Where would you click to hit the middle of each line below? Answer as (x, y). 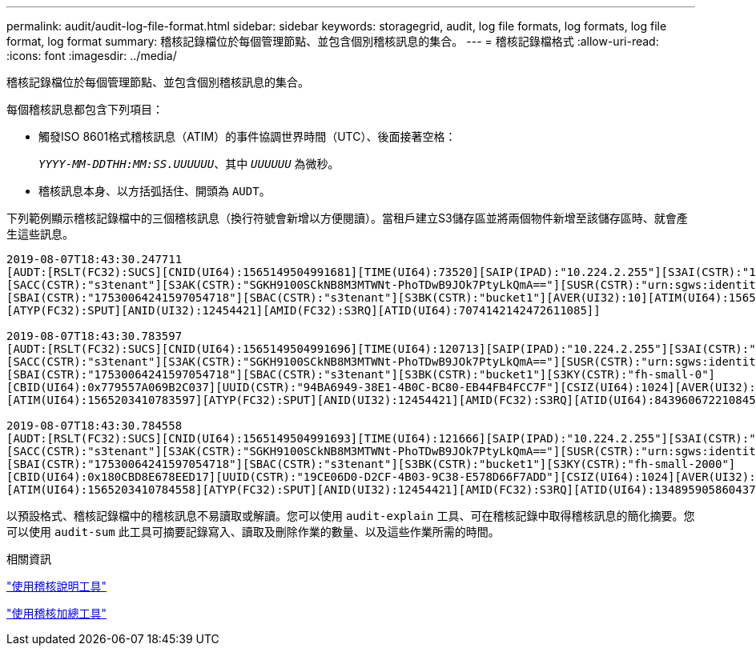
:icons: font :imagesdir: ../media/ (92, 56)
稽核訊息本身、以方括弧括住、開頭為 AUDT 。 (155, 191)
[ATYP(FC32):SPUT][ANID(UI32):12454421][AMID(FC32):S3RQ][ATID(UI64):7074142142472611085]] (304, 310)
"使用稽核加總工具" (57, 613)
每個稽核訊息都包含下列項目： (85, 109)
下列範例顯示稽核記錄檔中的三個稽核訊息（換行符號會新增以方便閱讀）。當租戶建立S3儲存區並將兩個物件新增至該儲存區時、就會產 (347, 218)
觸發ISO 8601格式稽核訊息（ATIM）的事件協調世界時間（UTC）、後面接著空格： (247, 136)
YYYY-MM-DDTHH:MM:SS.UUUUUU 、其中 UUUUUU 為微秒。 (189, 164)
